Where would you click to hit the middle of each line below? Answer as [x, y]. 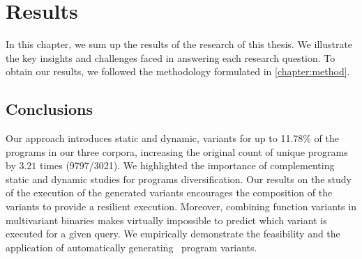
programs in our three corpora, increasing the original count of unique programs [177, 151]
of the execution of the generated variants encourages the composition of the [169, 193]
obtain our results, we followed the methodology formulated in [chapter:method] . [178, 71]
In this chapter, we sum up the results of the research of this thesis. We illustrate [179, 44]
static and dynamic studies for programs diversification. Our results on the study [179, 179]
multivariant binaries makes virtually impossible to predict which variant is [166, 220]
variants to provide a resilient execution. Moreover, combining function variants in [181, 206]
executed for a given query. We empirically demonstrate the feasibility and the [173, 234]
